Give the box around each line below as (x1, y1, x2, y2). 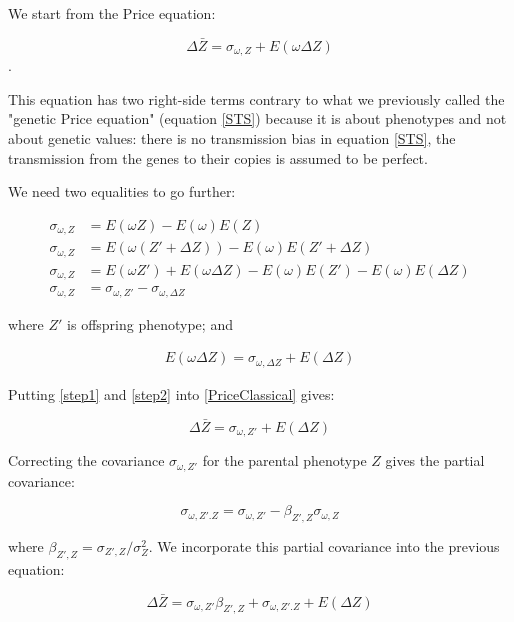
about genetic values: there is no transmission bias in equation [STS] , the (8, 128, 456, 149)
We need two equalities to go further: (8, 181, 236, 202)
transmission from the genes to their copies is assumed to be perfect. (8, 147, 428, 168)
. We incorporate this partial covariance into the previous (148, 535, 500, 556)
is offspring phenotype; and (67, 313, 233, 334)
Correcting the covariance (8, 450, 165, 471)
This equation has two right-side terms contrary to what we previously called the (8, 88, 505, 109)
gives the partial (385, 450, 485, 471)
